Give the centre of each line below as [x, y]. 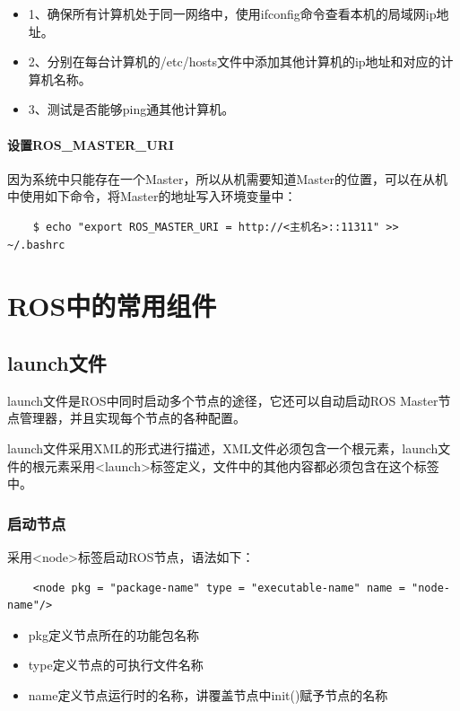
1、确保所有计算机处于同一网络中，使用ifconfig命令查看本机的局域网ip [232, 13]
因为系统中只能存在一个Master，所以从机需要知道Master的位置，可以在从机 [228, 178]
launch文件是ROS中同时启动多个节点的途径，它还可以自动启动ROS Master [223, 400]
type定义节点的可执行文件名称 [116, 665]
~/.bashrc [36, 245]
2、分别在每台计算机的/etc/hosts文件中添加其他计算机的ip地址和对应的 [234, 61]
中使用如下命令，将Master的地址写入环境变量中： [152, 196]
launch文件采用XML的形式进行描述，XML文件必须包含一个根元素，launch [223, 448]
